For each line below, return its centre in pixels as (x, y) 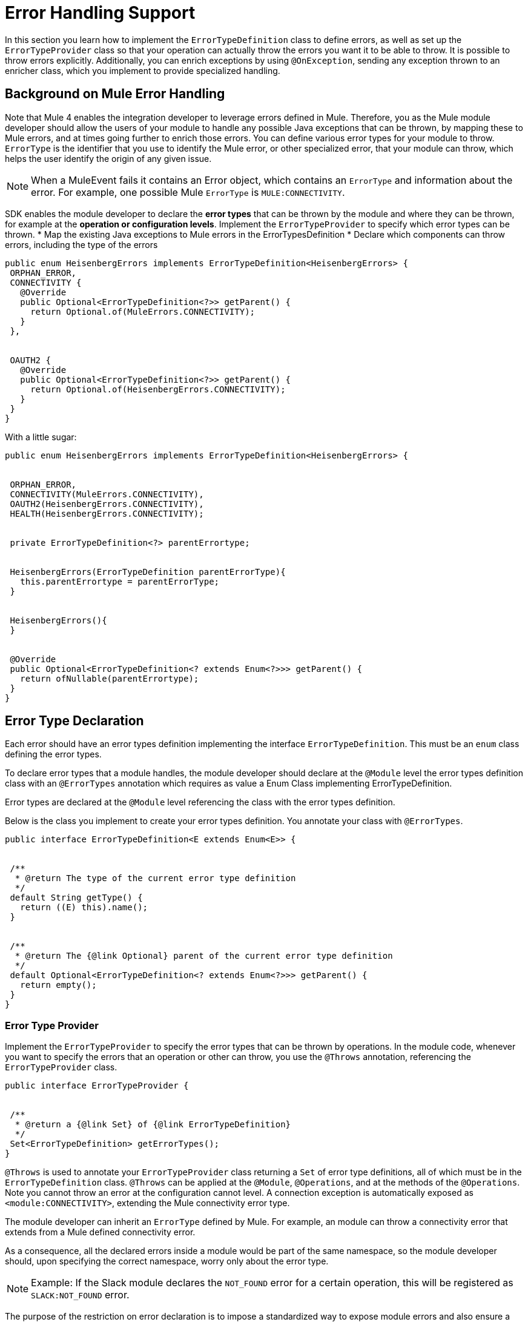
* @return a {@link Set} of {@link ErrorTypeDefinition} (153, 1125)
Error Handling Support (100, 13)
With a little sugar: (41, 437)
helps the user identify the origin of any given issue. (108, 158)
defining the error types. (53, 754)
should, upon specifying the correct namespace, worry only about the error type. (167, 1261)
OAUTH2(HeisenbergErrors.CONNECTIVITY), (107, 504)
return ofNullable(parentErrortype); (110, 678)
